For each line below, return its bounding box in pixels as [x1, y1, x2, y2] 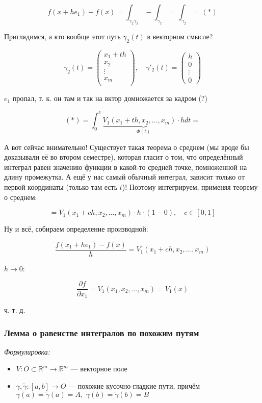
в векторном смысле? [147, 31, 213, 41]
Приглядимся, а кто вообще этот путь [4, 31, 121, 41]
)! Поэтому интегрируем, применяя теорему [122, 182, 258, 192]
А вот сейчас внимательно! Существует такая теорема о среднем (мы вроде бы [4, 141, 249, 152]
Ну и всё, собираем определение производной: [4, 223, 148, 234]
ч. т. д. [4, 305, 25, 315]
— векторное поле [70, 363, 127, 374]
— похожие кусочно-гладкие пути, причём [68, 381, 200, 391]
